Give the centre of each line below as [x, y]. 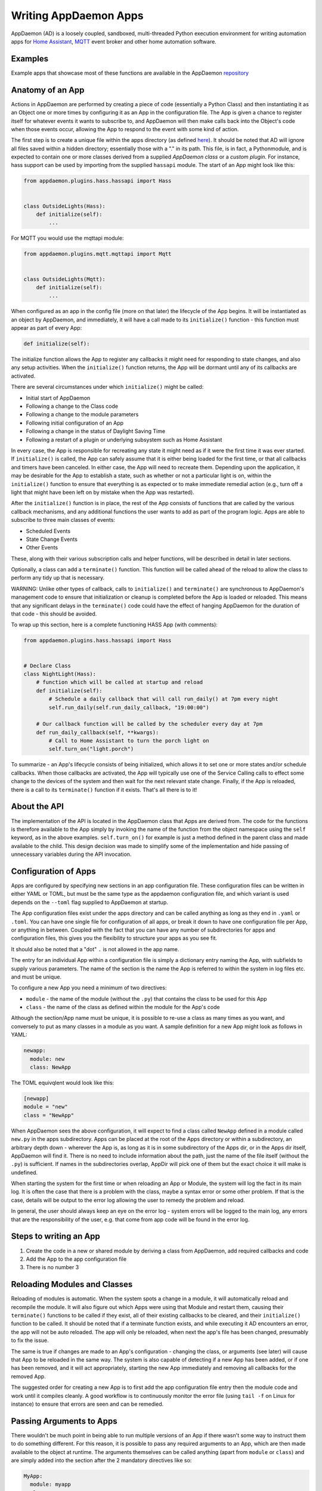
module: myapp [51, 1484]
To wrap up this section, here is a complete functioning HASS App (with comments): [114, 625]
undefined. [24, 1173]
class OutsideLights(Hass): [64, 206]
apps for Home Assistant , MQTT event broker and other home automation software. [114, 41]
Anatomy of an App [48, 90]
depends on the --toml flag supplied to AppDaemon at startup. [89, 902]
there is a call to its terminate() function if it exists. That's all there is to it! [104, 790]
